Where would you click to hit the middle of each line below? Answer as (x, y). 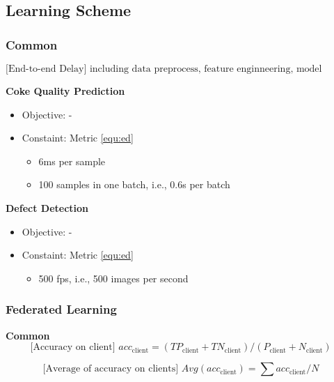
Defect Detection (47, 207)
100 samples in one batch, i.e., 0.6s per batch (134, 184)
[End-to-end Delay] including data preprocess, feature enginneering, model (164, 69)
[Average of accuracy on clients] (111, 369)
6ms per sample (72, 161)
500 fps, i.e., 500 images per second (113, 278)
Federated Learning (61, 309)
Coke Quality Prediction (65, 91)
